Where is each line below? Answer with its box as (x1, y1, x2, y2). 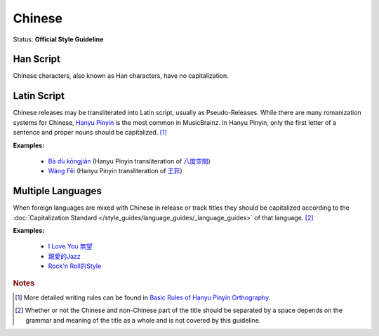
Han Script (13, 53, 61, 65)
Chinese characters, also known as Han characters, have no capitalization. (13, 72, 229, 80)
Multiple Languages (13, 185, 102, 197)
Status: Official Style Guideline (13, 35, 104, 43)
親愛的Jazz (48, 252, 81, 260)
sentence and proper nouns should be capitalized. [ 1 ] (13, 128, 168, 137)
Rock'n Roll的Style (48, 262, 102, 270)
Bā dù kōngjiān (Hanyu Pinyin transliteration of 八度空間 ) (48, 156, 211, 165)
